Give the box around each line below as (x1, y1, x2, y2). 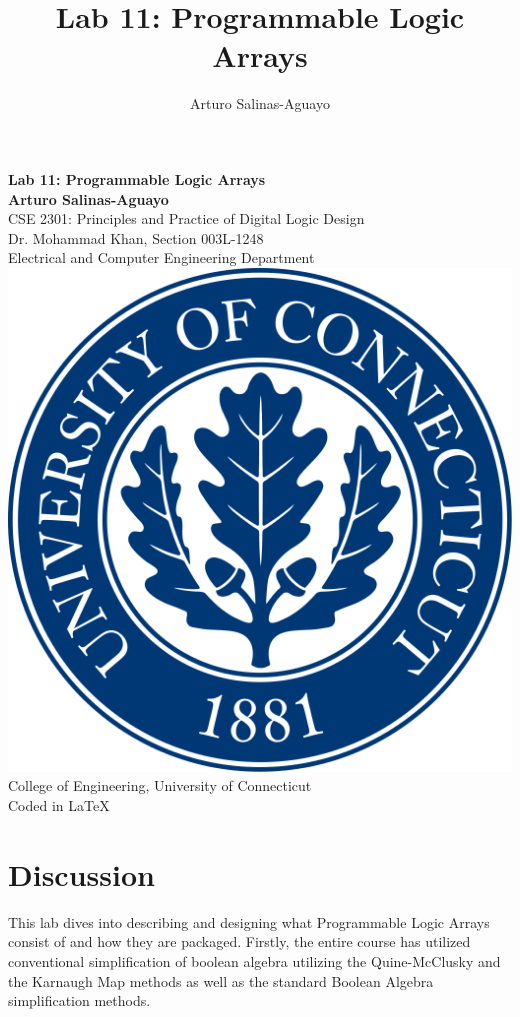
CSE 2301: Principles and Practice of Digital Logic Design (8, 208, 365, 229)
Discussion (8, 853, 155, 894)
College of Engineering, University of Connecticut (8, 775, 312, 796)
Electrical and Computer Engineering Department (8, 247, 315, 268)
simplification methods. (8, 990, 151, 1011)
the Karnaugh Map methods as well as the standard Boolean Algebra (8, 970, 434, 991)
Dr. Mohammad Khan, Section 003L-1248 (8, 227, 264, 248)
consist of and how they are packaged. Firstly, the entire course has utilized (8, 931, 471, 952)
